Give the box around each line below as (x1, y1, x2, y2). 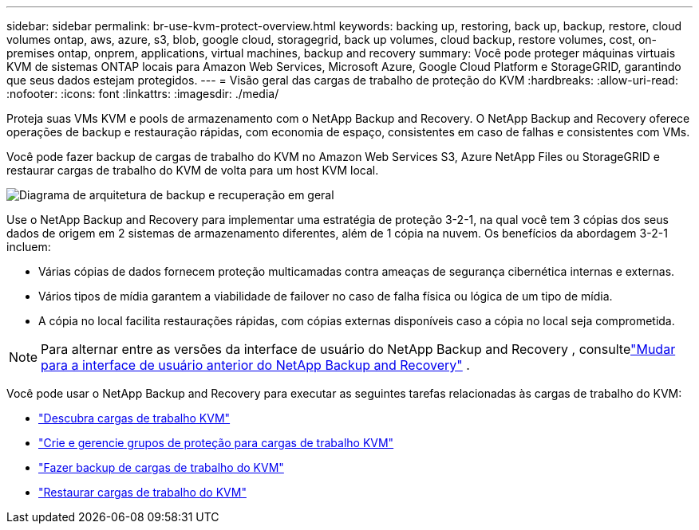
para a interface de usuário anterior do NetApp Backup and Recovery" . (41, 357, 470, 373)
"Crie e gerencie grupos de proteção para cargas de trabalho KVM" (38, 436, 394, 450)
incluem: (6, 240, 51, 253)
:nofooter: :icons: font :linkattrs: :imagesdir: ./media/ (6, 87, 279, 100)
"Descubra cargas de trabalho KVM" (38, 411, 231, 425)
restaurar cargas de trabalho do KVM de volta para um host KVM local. (6, 163, 379, 177)
